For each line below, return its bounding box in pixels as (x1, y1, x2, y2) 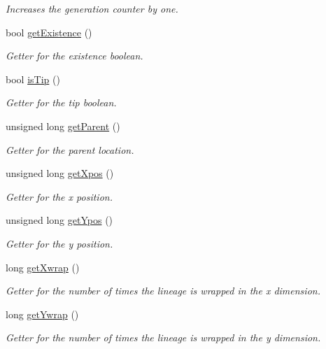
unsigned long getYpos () (6, 213, 113, 227)
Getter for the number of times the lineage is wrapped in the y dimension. (6, 330, 321, 345)
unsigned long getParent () (6, 118, 120, 133)
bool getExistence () (6, 24, 92, 39)
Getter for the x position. (6, 189, 113, 204)
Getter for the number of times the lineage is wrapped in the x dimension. (6, 283, 320, 298)
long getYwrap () (6, 306, 79, 321)
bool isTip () (6, 71, 60, 86)
